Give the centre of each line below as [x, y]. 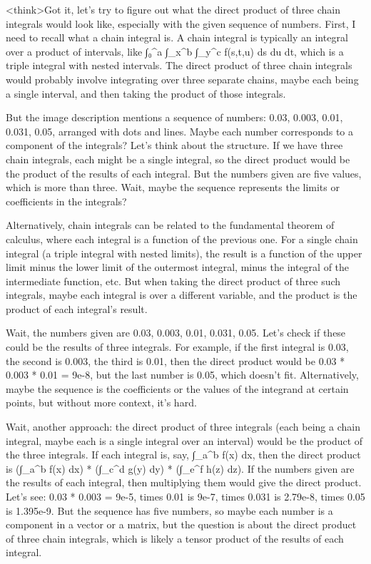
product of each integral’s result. [77, 308]
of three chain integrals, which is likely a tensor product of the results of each [175, 538]
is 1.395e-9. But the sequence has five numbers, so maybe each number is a [169, 510]
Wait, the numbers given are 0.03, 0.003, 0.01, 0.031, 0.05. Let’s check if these [176, 333]
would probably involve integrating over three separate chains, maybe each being [182, 79]
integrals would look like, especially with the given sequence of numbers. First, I [181, 23]
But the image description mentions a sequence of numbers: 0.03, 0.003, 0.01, [174, 117]
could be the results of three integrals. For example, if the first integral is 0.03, [177, 347]
